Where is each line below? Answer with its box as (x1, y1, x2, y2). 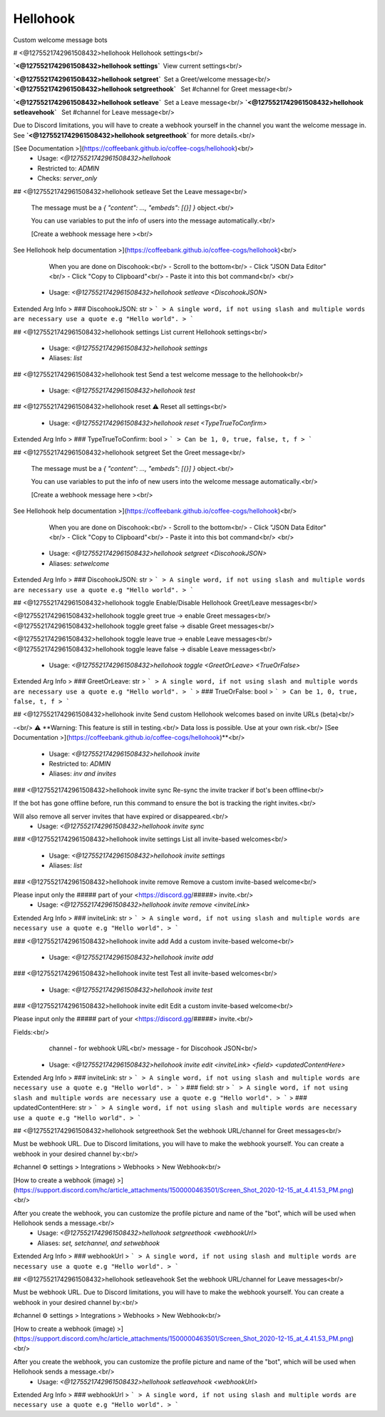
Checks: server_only (37, 174, 98, 183)
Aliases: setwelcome (48, 559, 110, 567)
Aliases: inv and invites (48, 769, 117, 778)
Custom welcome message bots (13, 36, 108, 44)
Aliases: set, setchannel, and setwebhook (37, 1239, 160, 1247)
